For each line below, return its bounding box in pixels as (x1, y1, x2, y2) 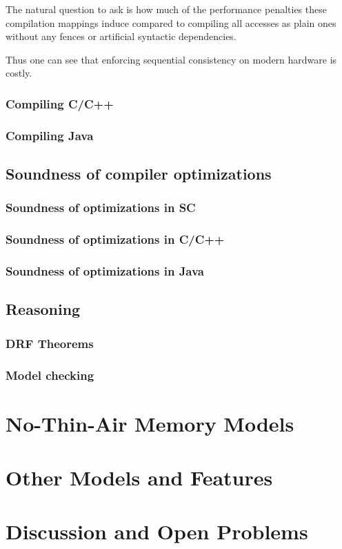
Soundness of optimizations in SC (6, 199, 196, 216)
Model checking (6, 366, 94, 383)
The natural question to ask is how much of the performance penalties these (6, 2, 327, 16)
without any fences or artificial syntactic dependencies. (6, 29, 237, 44)
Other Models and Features (6, 463, 273, 491)
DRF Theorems (6, 334, 94, 351)
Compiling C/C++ (6, 95, 114, 112)
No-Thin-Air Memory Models (6, 409, 294, 437)
